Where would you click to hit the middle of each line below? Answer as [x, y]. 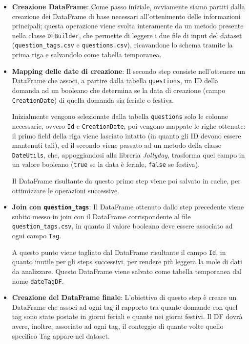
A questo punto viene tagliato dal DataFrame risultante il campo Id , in [119, 252]
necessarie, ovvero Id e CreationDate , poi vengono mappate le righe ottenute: [129, 126]
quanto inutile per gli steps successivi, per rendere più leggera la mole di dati [127, 262]
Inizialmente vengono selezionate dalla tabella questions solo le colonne [120, 116]
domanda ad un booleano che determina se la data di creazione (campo [119, 90]
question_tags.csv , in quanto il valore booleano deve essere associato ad [122, 226]
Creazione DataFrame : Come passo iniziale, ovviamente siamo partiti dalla [128, 6]
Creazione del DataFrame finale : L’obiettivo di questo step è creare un [124, 297]
